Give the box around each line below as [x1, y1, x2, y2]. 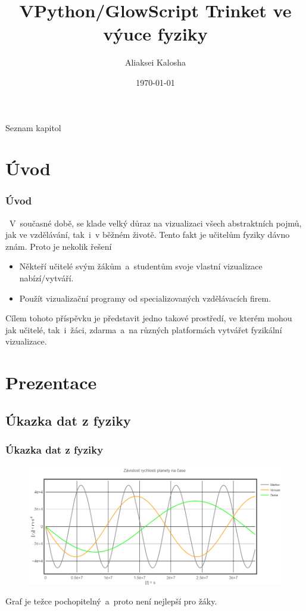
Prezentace [5, 370, 97, 395]
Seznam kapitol [5, 121, 61, 134]
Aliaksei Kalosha [124, 56, 186, 69]
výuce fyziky [103, 21, 208, 46]
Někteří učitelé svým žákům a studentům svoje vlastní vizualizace [19, 260, 263, 272]
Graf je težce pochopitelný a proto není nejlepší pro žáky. [5, 595, 217, 607]
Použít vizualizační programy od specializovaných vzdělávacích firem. [19, 291, 271, 304]
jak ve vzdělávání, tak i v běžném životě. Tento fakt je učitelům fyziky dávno [5, 228, 290, 241]
